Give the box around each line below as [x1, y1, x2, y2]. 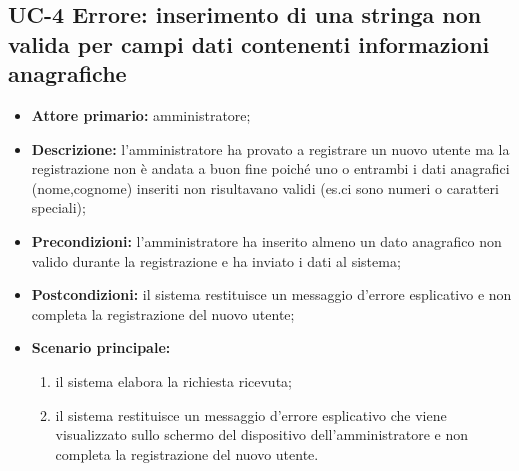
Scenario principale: [31, 337, 171, 358]
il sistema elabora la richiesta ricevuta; [55, 370, 292, 391]
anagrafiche [8, 58, 127, 89]
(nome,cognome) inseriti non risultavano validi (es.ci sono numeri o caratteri [31, 177, 499, 198]
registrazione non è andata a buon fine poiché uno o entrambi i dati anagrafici [31, 158, 510, 179]
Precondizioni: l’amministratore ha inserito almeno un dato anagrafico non [31, 230, 502, 251]
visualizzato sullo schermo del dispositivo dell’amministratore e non [55, 424, 469, 445]
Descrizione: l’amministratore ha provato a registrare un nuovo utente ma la [31, 138, 510, 159]
